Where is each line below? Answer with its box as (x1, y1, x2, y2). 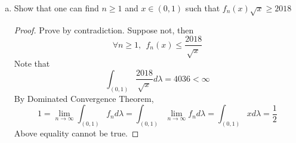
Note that (14, 57, 50, 70)
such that (185, 2, 220, 14)
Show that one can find (14, 2, 99, 14)
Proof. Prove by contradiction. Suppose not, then (14, 23, 194, 36)
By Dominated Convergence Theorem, (14, 92, 154, 104)
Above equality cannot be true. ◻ (14, 127, 139, 139)
